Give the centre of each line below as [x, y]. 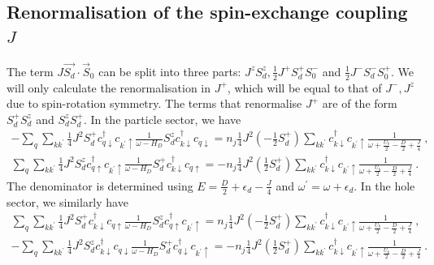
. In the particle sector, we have [162, 119]
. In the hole [384, 185]
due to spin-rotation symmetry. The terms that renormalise [154, 103]
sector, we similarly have [67, 201]
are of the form [360, 103]
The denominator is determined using [100, 185]
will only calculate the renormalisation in [109, 87]
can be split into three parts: [170, 71]
